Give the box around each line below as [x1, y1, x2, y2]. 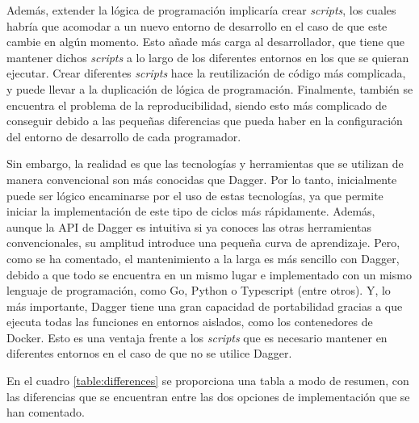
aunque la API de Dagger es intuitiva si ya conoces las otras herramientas [6, 218, 372, 235]
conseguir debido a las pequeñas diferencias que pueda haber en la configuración [6, 112, 403, 129]
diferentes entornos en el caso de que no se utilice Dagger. [6, 345, 292, 362]
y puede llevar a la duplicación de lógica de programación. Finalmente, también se [6, 80, 413, 97]
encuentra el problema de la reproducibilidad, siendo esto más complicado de [6, 96, 387, 113]
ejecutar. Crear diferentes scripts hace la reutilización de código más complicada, [6, 65, 406, 82]
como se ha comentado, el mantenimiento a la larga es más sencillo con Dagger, [6, 249, 400, 266]
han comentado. [6, 404, 85, 421]
